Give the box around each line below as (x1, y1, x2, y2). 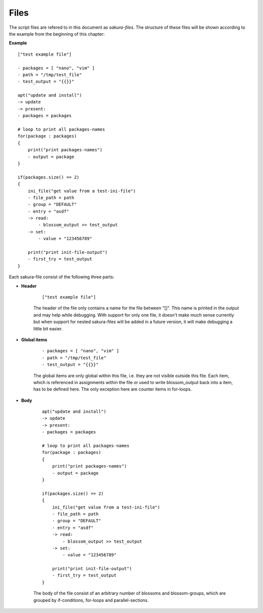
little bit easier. (33, 326, 63, 331)
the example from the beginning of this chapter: (9, 31, 105, 37)
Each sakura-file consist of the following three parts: (9, 274, 114, 280)
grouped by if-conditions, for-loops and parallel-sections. (33, 597, 149, 603)
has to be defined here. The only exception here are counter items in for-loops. (33, 386, 192, 392)
